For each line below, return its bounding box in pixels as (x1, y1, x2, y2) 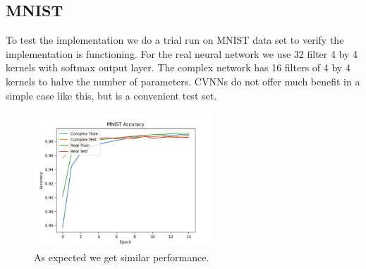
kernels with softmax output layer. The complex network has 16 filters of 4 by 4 (6, 60, 350, 75)
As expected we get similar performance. (34, 249, 209, 264)
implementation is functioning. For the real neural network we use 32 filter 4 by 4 (6, 46, 358, 61)
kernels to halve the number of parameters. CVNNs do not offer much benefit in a (6, 73, 360, 88)
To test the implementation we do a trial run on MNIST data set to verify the (6, 32, 344, 47)
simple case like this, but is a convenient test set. (6, 88, 217, 102)
